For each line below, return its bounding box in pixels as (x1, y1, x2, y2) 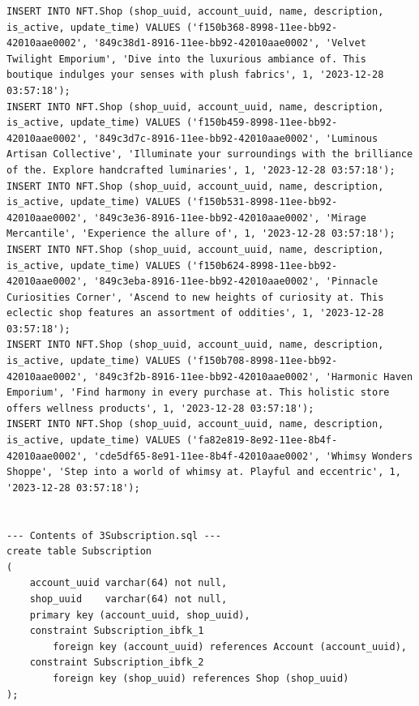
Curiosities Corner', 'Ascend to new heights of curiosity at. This (6, 291, 384, 303)
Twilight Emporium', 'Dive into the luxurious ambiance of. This (6, 53, 366, 65)
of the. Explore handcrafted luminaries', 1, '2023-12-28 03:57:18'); (6, 164, 395, 176)
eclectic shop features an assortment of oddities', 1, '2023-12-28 (6, 307, 384, 319)
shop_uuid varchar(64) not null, (29, 593, 228, 605)
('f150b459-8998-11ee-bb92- (186, 117, 338, 129)
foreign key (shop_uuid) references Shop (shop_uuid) (53, 672, 349, 684)
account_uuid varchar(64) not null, (29, 577, 228, 589)
